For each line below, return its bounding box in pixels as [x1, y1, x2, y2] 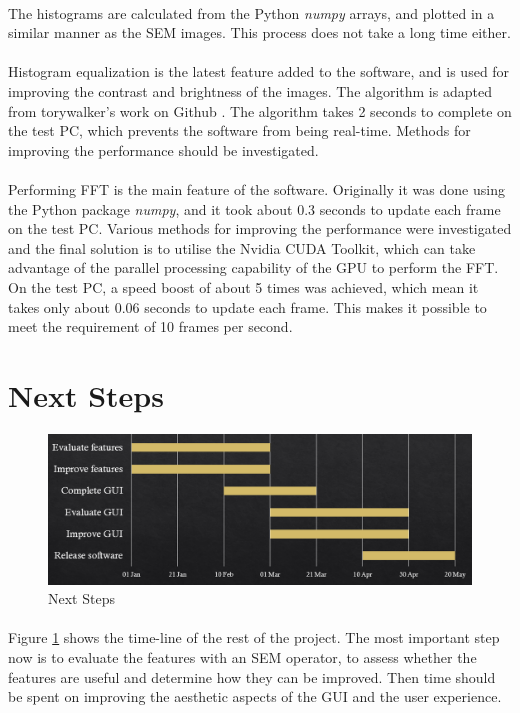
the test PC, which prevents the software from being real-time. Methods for [8, 120, 471, 141]
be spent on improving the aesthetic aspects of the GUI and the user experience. [8, 686, 502, 707]
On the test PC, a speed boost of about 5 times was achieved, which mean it [8, 276, 479, 297]
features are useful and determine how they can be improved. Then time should [8, 666, 496, 687]
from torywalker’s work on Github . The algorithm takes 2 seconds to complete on [8, 100, 512, 121]
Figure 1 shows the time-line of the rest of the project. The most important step [8, 627, 500, 648]
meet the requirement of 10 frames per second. [8, 316, 293, 337]
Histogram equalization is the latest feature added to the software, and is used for [8, 61, 510, 82]
